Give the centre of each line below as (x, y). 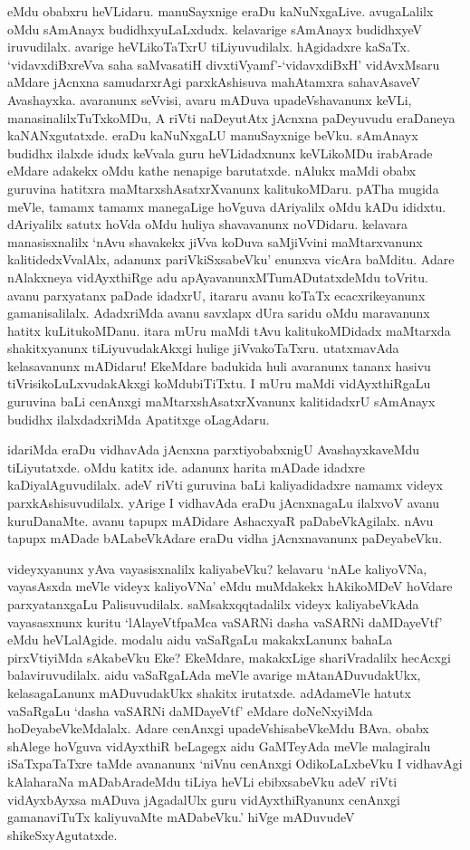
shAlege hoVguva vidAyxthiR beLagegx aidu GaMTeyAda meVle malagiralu (219, 745)
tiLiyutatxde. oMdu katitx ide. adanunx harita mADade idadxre (186, 467)
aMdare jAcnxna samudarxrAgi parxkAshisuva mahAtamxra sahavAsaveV (214, 82)
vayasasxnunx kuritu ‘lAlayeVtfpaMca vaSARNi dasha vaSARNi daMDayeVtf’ (225, 621)
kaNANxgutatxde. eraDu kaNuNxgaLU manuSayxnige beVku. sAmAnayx (213, 135)
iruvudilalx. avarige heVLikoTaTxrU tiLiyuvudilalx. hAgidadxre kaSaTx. (209, 47)
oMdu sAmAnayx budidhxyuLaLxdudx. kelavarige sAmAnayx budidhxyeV (215, 29)
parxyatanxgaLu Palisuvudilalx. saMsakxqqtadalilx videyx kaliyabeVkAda (213, 604)
